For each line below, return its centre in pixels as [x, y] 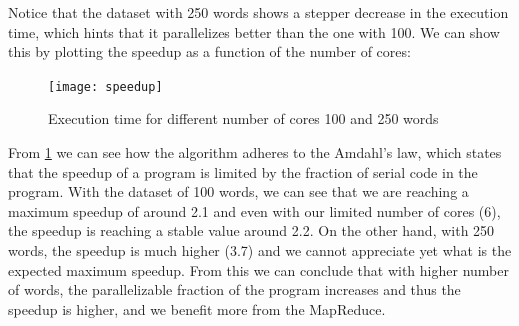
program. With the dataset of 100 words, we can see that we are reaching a [238, 191]
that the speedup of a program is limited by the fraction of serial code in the [243, 171]
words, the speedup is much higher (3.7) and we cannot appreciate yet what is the [260, 250]
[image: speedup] [105, 86]
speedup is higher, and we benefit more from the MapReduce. [197, 308]
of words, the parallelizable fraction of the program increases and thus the [234, 289]
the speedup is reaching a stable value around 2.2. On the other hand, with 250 [251, 230]
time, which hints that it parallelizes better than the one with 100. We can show [254, 31]
